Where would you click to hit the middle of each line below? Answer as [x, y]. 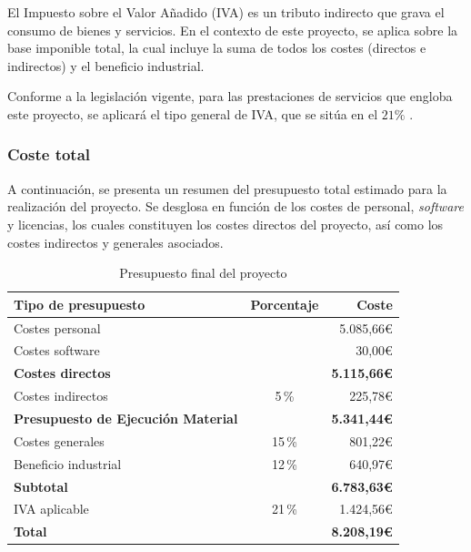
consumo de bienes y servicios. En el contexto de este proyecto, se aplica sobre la [233, 30]
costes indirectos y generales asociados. [115, 242]
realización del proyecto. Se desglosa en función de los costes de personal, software [235, 206]
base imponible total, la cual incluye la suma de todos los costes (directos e [217, 48]
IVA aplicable [51, 509]
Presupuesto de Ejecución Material [126, 418]
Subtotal [41, 486]
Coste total [49, 154]
